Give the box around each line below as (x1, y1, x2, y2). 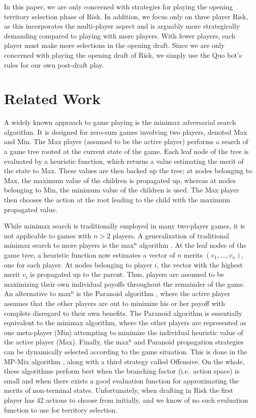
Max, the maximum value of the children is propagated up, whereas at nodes (4, 175, 236, 185)
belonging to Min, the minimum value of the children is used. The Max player (4, 185, 239, 195)
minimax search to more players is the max (4, 240, 134, 250)
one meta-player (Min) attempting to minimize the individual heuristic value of (4, 327, 243, 337)
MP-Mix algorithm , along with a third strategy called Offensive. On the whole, (4, 356, 245, 366)
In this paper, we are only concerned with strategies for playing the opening (4, 1, 233, 11)
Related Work (4, 88, 101, 109)
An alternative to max (4, 288, 71, 299)
